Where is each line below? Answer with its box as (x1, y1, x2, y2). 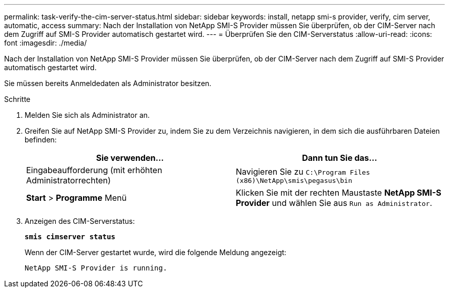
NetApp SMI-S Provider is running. (25, 264, 168, 272)
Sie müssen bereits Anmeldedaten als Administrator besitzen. (4, 79, 212, 88)
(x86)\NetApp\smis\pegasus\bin (236, 176, 352, 184)
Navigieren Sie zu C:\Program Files (236, 166, 370, 177)
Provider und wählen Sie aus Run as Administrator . (236, 198, 432, 208)
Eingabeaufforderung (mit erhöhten (26, 165, 162, 175)
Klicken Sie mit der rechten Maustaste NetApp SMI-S (236, 187, 441, 198)
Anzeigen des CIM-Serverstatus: (25, 217, 135, 225)
